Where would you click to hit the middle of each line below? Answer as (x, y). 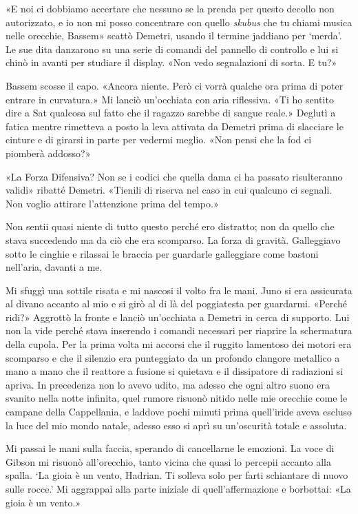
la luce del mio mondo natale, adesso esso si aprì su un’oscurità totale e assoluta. (176, 425)
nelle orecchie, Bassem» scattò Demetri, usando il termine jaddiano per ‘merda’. (174, 35)
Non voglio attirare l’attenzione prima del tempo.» (112, 203)
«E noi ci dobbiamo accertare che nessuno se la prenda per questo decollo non (170, 8)
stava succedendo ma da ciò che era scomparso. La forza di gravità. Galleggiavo (173, 239)
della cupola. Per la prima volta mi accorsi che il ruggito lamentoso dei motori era (179, 344)
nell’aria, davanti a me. (54, 267)
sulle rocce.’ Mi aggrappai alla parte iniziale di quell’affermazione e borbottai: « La (178, 489)
